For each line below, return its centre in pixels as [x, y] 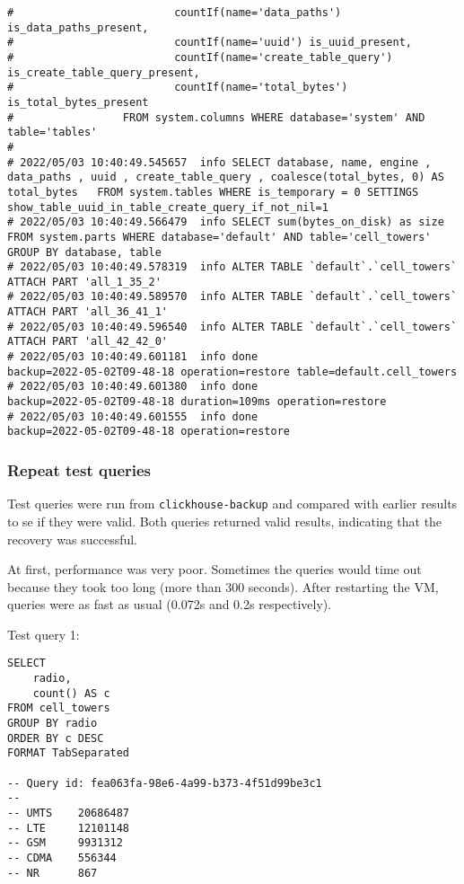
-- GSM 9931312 [65, 843]
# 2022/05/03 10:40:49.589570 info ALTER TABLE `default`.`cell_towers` [232, 297]
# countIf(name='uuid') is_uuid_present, [210, 43]
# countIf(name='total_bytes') [178, 88]
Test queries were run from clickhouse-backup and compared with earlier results [232, 504]
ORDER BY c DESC [56, 738]
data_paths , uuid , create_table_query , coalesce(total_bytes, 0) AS [226, 177]
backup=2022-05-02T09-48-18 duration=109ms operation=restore [197, 402]
